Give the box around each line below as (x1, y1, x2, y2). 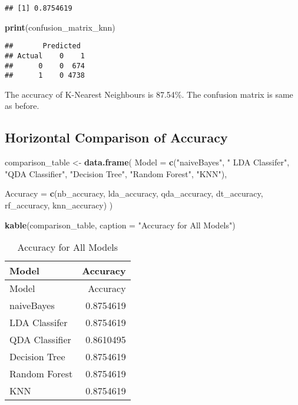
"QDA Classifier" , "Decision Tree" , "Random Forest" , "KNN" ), (5, 167, 227, 180)
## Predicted (5, 42, 81, 51)
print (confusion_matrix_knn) (5, 21, 115, 33)
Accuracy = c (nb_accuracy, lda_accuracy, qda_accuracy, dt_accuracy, (5, 187, 263, 200)
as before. (5, 99, 39, 112)
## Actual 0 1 (5, 51, 85, 60)
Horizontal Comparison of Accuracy (5, 128, 228, 147)
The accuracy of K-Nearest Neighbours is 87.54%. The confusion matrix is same (5, 88, 293, 100)
